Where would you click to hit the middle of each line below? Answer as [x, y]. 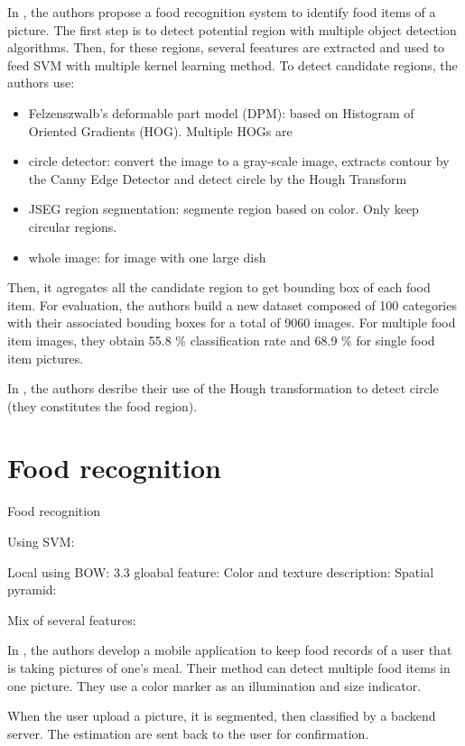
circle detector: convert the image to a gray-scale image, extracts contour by [239, 161]
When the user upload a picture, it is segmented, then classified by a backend [222, 716]
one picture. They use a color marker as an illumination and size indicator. [214, 685]
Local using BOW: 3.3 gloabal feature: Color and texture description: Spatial [221, 571]
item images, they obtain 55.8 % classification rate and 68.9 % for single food [221, 340]
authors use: [41, 83]
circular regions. [73, 226]
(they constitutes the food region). [102, 405]
